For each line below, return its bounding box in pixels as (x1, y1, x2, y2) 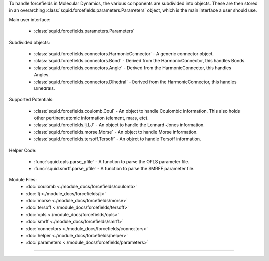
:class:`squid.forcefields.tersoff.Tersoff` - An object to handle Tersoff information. (34, 136, 201, 142)
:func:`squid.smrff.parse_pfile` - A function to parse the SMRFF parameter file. (34, 166, 195, 172)
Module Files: (9, 176, 37, 182)
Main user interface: (9, 16, 51, 22)
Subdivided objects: (9, 39, 50, 45)
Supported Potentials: (9, 97, 54, 103)
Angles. (34, 72, 50, 78)
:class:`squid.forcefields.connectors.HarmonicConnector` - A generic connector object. (34, 50, 214, 57)
